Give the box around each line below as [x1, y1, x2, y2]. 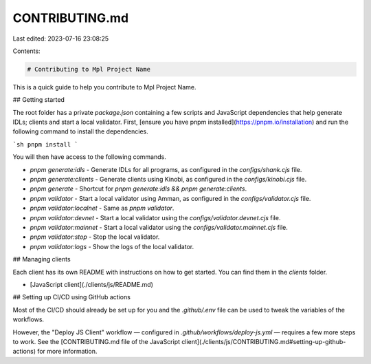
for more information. [36, 347, 98, 356]
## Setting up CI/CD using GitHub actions [12, 293, 131, 301]
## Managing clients [12, 255, 71, 264]
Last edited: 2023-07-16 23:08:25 [12, 34, 109, 43]
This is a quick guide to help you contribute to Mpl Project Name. [12, 83, 196, 91]
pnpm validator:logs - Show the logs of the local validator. [30, 242, 194, 250]
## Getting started [12, 96, 65, 104]
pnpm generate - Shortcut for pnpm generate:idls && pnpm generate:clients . [30, 184, 247, 193]
